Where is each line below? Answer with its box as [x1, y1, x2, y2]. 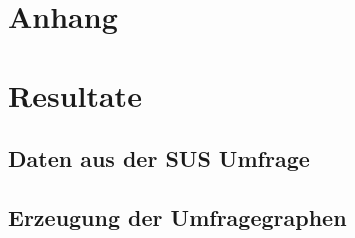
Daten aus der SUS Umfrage [8, 143, 310, 174]
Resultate [8, 74, 142, 115]
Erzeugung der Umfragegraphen [8, 201, 347, 232]
